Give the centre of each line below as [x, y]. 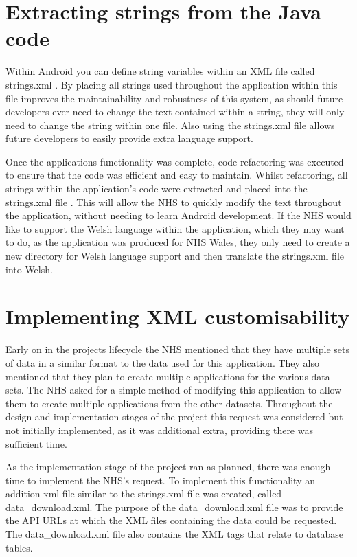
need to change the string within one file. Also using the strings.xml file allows [170, 125]
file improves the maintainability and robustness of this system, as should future [174, 98]
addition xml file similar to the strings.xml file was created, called [144, 493]
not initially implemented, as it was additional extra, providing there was [159, 430]
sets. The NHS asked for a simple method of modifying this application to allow [174, 390]
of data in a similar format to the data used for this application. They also [163, 362]
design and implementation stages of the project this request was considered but [174, 417]
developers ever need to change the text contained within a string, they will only [175, 112]
